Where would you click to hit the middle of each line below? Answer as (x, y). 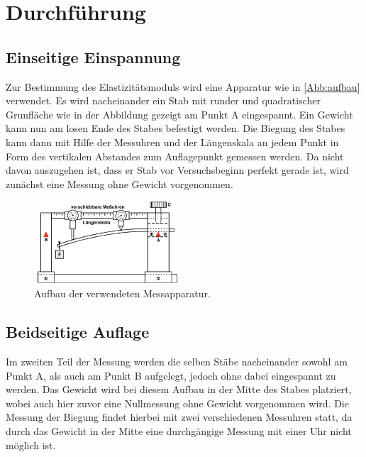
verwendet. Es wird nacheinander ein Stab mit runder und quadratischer (163, 100)
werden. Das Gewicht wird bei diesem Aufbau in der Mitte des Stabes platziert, (179, 389)
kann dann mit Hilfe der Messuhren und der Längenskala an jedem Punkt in (172, 142)
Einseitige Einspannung (93, 56)
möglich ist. (31, 445)
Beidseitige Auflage (78, 332)
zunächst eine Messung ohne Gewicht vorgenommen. (120, 183)
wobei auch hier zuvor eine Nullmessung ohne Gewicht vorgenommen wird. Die (177, 403)
